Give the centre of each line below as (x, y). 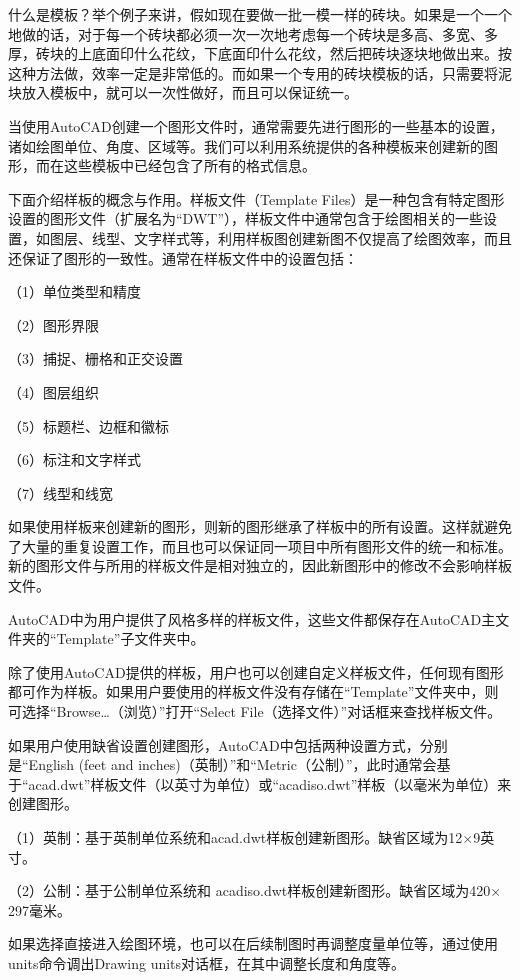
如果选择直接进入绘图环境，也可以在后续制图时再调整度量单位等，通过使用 (253, 943)
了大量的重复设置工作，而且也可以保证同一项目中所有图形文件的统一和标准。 (260, 545)
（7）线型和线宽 (60, 492)
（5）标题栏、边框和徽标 (88, 425)
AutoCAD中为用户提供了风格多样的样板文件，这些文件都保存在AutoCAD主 (252, 618)
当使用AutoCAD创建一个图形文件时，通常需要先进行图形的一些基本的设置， (256, 125)
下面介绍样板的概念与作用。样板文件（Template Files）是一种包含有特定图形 (256, 198)
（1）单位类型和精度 (74, 291)
